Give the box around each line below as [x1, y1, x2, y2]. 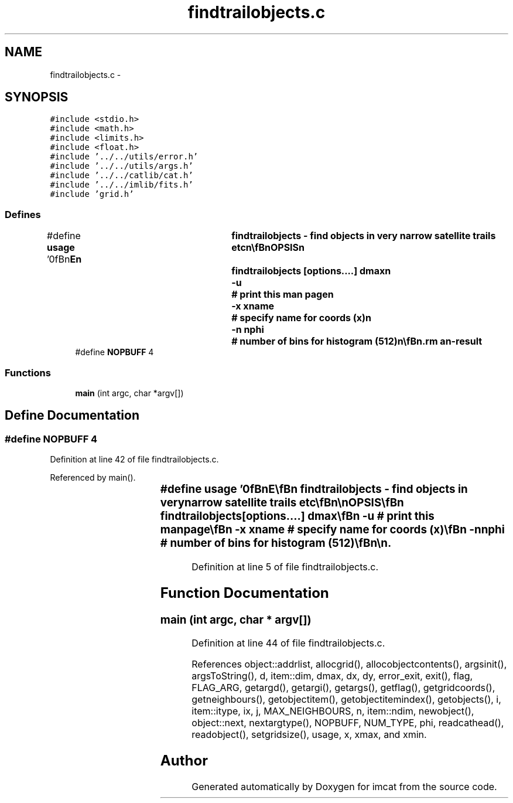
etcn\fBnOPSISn [231, 241, 305, 254]
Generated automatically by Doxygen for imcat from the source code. [191, 781, 497, 793]
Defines [5, 208, 41, 220]
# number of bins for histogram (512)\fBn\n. [160, 536, 392, 550]
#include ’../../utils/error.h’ [50, 152, 199, 162]
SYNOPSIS [5, 90, 69, 105]
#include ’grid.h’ [50, 189, 134, 199]
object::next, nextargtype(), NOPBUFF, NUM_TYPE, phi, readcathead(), [191, 717, 504, 729]
